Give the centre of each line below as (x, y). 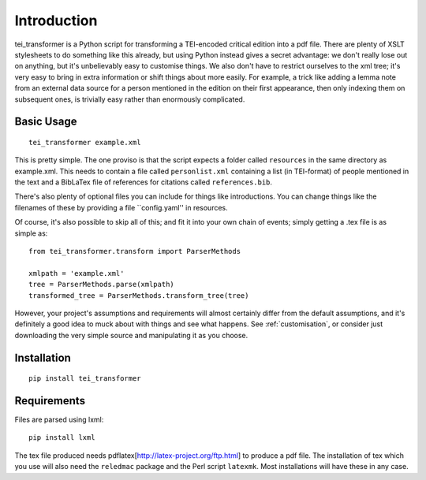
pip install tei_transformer (85, 379)
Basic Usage (46, 122)
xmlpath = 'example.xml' (77, 273)
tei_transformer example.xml (85, 142)
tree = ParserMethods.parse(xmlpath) (102, 285)
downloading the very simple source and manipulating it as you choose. (131, 335)
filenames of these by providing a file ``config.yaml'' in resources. (121, 207)
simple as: (31, 233)
